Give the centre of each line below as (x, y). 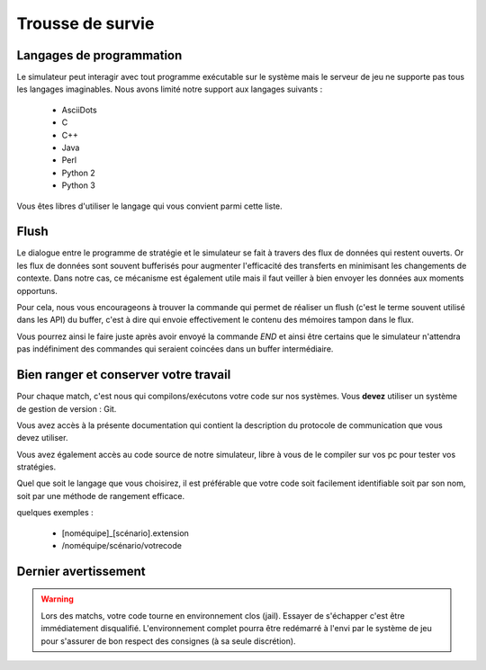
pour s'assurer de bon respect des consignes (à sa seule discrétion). (168, 641)
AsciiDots (80, 110)
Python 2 (79, 173)
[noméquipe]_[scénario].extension (125, 533)
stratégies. (36, 467)
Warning (57, 599)
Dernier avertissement (81, 571)
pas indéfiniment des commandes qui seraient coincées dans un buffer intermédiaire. (175, 349)
